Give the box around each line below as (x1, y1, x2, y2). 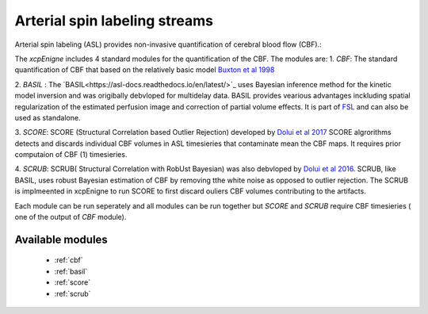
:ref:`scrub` (54, 289, 91, 298)
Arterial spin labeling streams (14, 12, 214, 29)
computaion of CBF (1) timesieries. (14, 150, 128, 159)
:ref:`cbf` (54, 255, 83, 265)
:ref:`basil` (54, 266, 88, 276)
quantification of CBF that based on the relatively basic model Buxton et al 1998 (14, 65, 275, 75)
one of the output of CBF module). (14, 213, 127, 222)
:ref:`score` (54, 278, 91, 287)
